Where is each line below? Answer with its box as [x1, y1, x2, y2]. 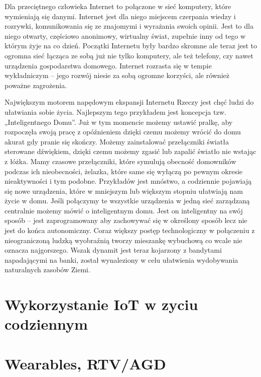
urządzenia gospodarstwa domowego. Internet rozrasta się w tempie [5, 60, 212, 70]
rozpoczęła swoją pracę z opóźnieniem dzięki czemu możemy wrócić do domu [5, 126, 241, 137]
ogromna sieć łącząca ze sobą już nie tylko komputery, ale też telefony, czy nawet [5, 50, 253, 60]
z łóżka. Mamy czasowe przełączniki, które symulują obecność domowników [5, 156, 236, 166]
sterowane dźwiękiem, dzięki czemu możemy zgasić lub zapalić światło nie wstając [5, 146, 256, 157]
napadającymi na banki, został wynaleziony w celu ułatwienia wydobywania [5, 254, 238, 265]
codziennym [5, 314, 88, 334]
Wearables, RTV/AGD [5, 353, 166, 373]
